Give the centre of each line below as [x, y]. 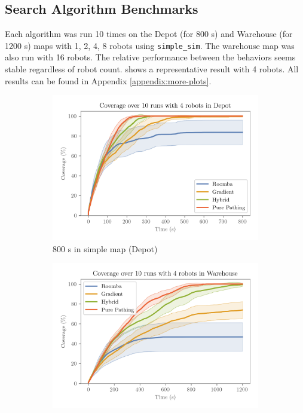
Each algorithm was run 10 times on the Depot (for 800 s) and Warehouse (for [149, 34]
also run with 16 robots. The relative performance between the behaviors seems [150, 57]
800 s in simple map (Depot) [105, 248]
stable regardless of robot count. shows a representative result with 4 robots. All [152, 69]
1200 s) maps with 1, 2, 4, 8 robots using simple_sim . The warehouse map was [150, 45]
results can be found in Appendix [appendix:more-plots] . [108, 80]
